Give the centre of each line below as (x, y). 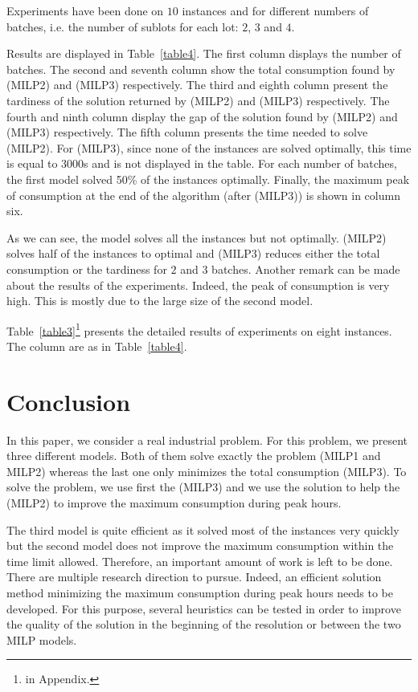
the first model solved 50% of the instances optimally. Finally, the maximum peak (208, 179)
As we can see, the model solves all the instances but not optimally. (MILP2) (197, 237)
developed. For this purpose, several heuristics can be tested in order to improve (204, 608)
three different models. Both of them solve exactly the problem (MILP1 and (194, 456)
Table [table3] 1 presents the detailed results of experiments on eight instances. (199, 329)
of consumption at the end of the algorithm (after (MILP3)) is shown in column (203, 195)
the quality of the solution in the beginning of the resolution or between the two (204, 624)
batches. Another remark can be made (306, 269)
